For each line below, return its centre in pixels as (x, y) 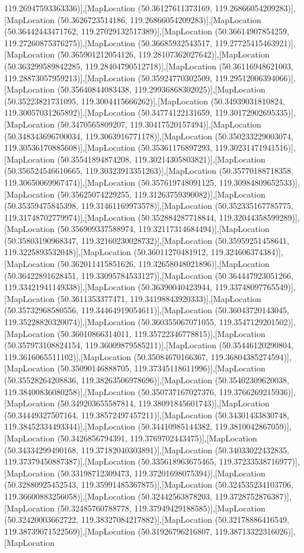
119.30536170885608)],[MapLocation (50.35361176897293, (108, 147)
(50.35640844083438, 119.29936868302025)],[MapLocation (161, 89)
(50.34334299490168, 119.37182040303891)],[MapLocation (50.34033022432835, (147, 449)
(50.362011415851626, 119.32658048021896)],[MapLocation (163, 264)
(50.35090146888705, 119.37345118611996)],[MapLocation (161, 368)
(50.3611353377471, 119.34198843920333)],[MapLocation (159, 298)
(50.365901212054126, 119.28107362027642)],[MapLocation (163, 54)
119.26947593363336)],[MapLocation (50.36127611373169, (108, 8)
